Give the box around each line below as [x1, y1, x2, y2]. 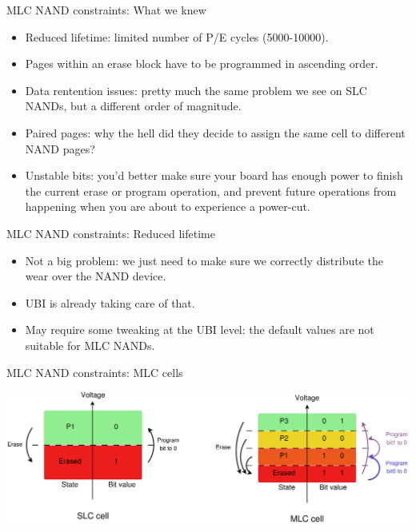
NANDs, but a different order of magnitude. [25, 97, 242, 114]
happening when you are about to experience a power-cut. [25, 198, 310, 215]
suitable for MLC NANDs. [25, 336, 155, 353]
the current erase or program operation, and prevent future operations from [25, 182, 397, 199]
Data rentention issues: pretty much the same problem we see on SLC [25, 81, 367, 98]
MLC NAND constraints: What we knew [6, 2, 206, 18]
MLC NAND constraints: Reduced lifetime [6, 224, 215, 241]
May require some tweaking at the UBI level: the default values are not [25, 321, 374, 338]
